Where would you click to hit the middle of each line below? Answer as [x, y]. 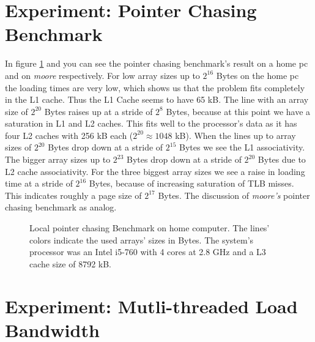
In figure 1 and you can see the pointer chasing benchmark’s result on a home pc [157, 63]
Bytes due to [282, 159]
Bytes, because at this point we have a [238, 111]
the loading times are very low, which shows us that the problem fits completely [155, 87]
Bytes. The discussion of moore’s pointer [234, 195]
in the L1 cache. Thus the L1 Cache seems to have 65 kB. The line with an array [157, 99]
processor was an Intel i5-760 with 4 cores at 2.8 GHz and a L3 [148, 252]
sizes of [18, 147]
